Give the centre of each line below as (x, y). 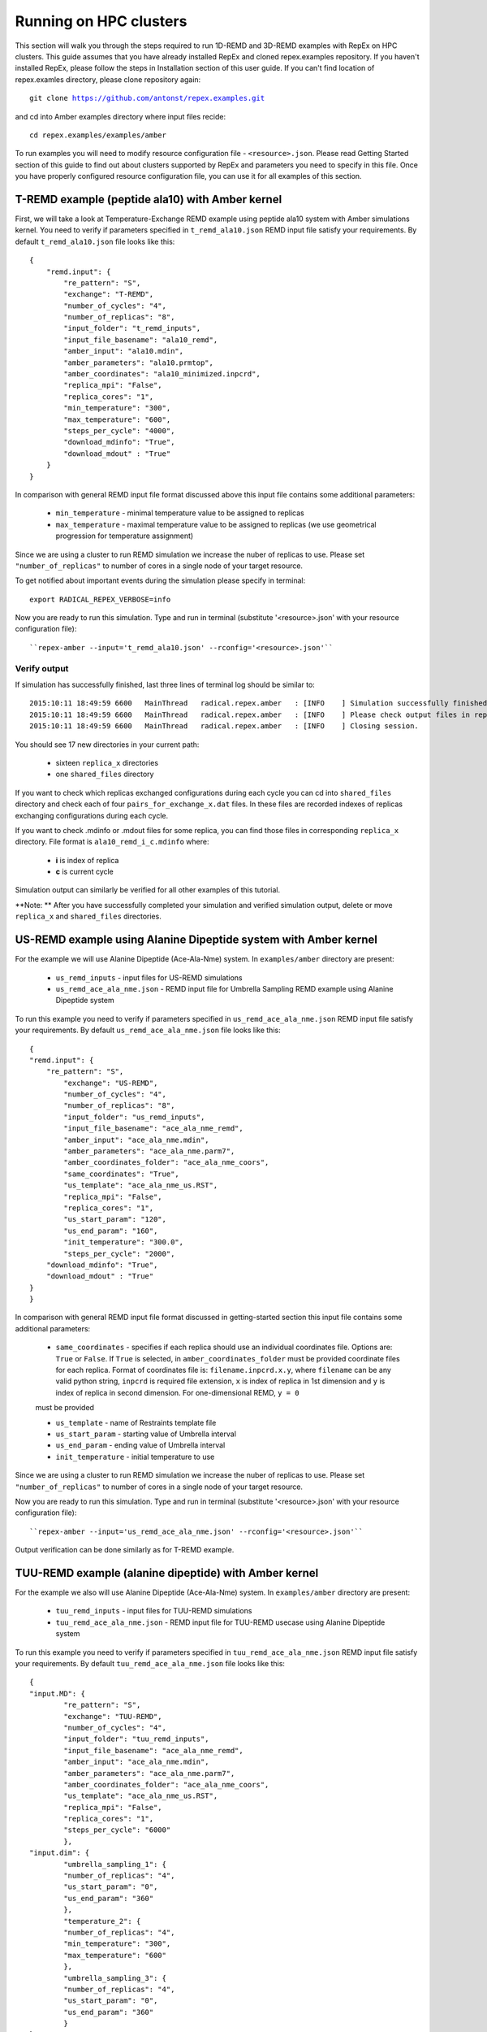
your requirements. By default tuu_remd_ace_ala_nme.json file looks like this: (150, 1663)
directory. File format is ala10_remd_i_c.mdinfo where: (112, 842)
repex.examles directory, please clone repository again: (108, 79)
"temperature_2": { (102, 1921)
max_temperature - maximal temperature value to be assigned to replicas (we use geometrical (216, 524)
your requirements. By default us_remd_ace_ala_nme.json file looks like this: (148, 1030)
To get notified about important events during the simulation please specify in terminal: (160, 580)
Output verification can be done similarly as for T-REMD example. (125, 1550)
